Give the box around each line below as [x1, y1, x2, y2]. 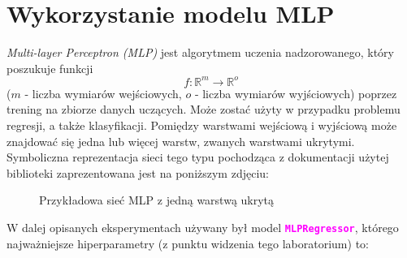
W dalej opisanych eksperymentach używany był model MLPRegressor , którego [6, 218, 399, 235]
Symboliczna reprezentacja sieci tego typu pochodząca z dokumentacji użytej [6, 148, 389, 166]
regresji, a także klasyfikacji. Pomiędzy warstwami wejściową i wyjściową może [6, 117, 397, 133]
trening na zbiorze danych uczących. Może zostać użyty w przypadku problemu [6, 101, 401, 118]
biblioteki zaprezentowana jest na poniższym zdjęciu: [6, 164, 269, 181]
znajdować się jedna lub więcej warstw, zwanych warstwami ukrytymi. [6, 132, 355, 149]
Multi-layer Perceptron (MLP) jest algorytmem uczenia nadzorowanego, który [6, 44, 394, 61]
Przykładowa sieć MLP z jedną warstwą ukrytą [39, 191, 275, 209]
